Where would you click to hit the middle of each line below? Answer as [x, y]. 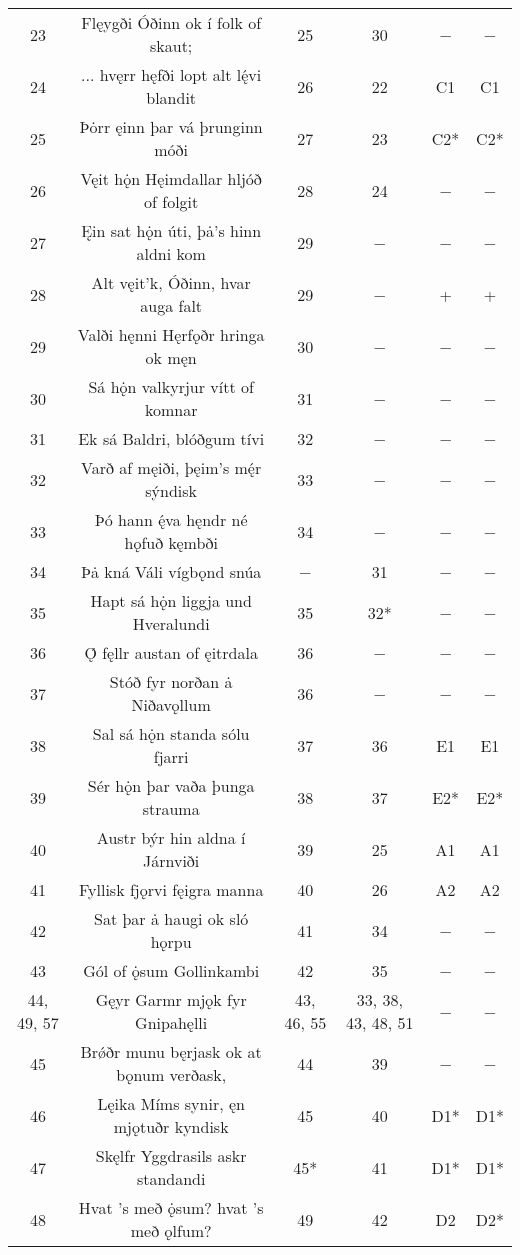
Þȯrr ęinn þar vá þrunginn [171, 126]
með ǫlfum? [171, 1230]
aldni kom [171, 253]
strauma [171, 808]
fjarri [171, 756]
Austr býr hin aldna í [171, 837]
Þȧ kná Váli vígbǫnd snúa [171, 571]
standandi [171, 1178]
